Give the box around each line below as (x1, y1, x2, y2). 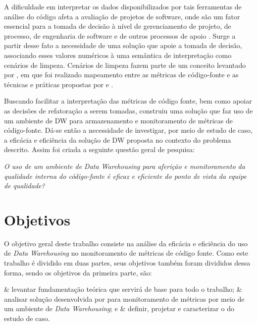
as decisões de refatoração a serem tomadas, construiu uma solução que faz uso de (4, 105, 253, 115)
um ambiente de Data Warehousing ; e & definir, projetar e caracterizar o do (4, 303, 234, 314)
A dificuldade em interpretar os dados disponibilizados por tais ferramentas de (4, 1, 242, 11)
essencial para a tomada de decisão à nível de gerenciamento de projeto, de (4, 21, 231, 31)
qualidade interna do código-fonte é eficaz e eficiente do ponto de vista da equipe (4, 170, 247, 181)
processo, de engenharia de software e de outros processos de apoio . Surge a (4, 30, 236, 41)
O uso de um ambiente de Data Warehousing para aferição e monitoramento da (4, 161, 245, 171)
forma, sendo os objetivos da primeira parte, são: (4, 267, 152, 277)
